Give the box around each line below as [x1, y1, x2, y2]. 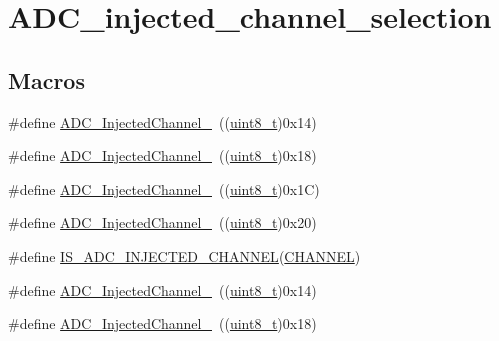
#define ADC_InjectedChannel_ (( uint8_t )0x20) [8, 212, 317, 233]
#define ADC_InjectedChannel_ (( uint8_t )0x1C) [8, 178, 320, 199]
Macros [8, 64, 85, 95]
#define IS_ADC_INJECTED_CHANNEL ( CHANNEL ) [8, 245, 361, 266]
